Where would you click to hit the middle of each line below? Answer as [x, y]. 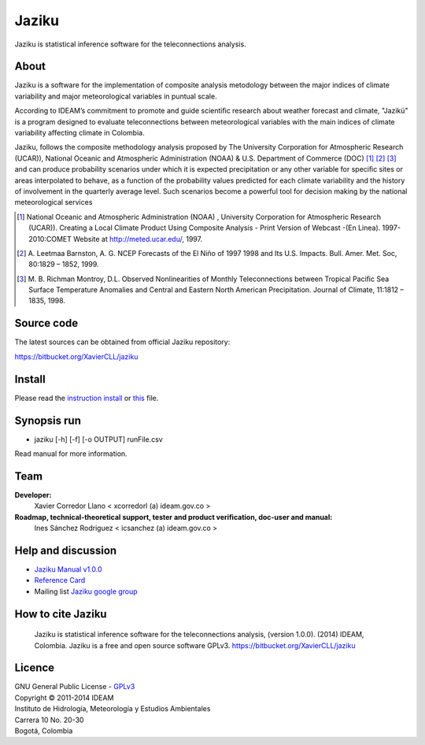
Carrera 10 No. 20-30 [49, 720]
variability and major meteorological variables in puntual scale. [116, 96]
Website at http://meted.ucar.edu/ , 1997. [138, 239]
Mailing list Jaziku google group [86, 591]
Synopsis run [48, 420]
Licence [35, 668]
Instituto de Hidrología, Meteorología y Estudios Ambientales [113, 709]
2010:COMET [50, 239]
